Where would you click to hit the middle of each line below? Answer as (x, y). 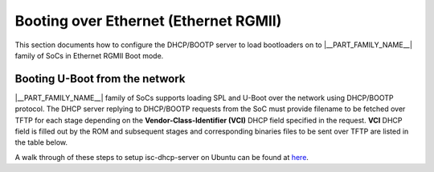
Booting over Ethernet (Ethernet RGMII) (148, 21)
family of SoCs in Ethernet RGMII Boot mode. (89, 55)
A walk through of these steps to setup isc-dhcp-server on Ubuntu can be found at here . (162, 157)
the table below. (41, 142)
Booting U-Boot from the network (100, 79)
